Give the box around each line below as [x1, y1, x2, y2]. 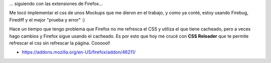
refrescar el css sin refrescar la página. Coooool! [9, 40, 110, 46]
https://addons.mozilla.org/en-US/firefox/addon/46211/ [22, 49, 135, 55]
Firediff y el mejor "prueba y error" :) [9, 16, 85, 22]
